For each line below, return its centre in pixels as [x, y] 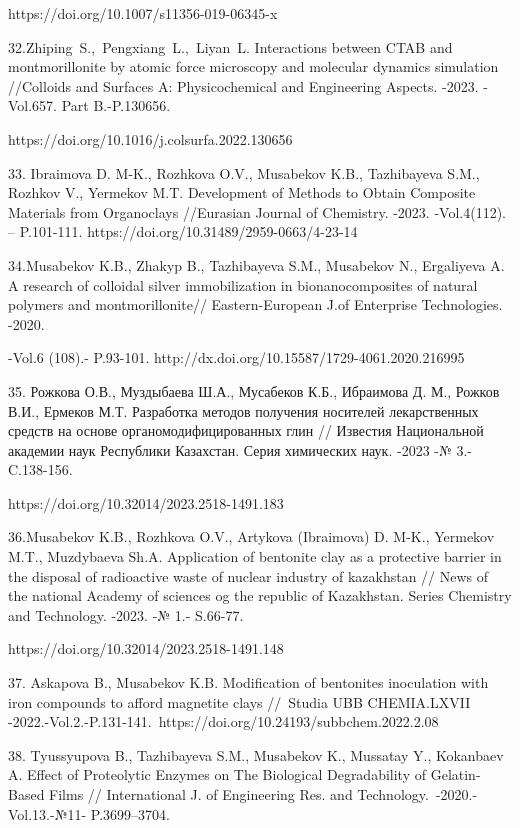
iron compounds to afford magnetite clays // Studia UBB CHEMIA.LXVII [239, 701]
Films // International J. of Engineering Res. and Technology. [239, 794]
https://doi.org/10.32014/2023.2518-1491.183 [146, 502]
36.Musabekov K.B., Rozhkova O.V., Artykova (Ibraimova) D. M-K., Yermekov [251, 536]
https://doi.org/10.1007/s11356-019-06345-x [143, 13]
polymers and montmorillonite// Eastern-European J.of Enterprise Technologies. [255, 304]
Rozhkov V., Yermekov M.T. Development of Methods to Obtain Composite [242, 192]
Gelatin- [455, 774]
